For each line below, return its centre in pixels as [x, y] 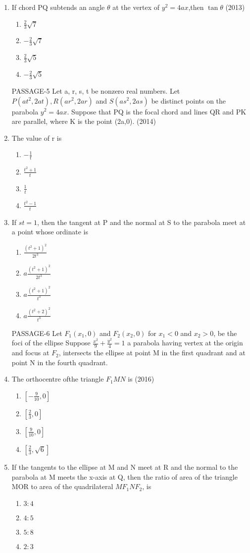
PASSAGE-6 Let [37, 333]
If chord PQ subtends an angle [58, 7]
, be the [225, 333]
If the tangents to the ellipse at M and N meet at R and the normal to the [125, 467]
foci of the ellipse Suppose [51, 343]
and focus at [30, 353]
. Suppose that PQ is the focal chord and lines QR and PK [157, 111]
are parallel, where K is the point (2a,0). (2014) [84, 121]
